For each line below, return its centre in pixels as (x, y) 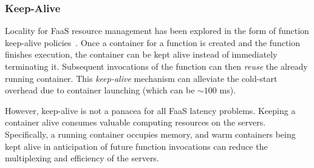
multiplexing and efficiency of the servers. (82, 158)
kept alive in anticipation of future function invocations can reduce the (136, 146)
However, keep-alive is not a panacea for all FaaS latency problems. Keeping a (150, 110)
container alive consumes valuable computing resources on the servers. (135, 122)
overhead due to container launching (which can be (100, 90)
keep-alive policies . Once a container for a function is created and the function (152, 42)
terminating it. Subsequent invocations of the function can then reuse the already (156, 66)
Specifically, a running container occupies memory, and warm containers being (150, 134)
